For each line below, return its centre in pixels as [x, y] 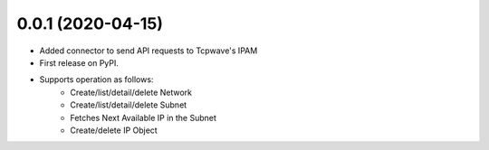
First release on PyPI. [79, 62]
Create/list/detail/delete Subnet [129, 105]
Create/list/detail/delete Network [131, 92]
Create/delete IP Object [114, 130]
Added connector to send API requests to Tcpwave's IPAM [149, 51]
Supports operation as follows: [96, 80]
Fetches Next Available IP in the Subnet [144, 117]
